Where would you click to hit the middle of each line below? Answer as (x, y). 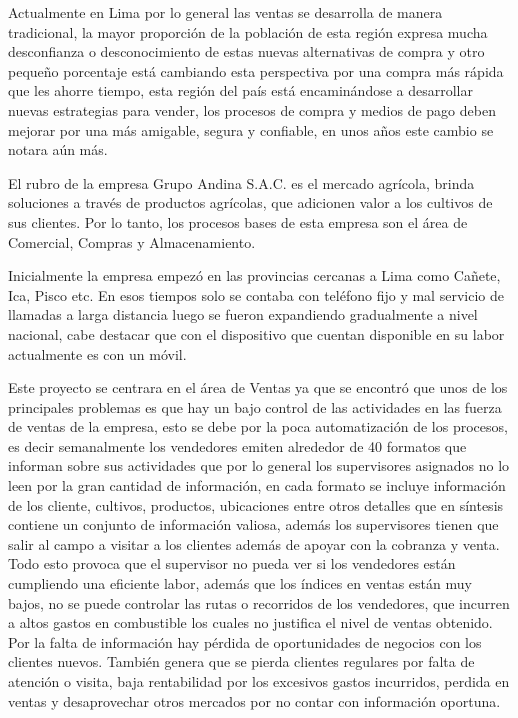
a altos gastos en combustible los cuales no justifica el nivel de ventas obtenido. (250, 622)
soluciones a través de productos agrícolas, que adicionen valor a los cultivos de (250, 202)
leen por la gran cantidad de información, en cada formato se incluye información (257, 485)
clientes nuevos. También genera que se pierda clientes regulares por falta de (241, 661)
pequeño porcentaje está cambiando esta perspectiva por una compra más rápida (256, 70)
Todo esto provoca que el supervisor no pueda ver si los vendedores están (232, 563)
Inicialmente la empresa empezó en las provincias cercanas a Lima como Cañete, (254, 275)
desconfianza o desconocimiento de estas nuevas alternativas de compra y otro (246, 51)
